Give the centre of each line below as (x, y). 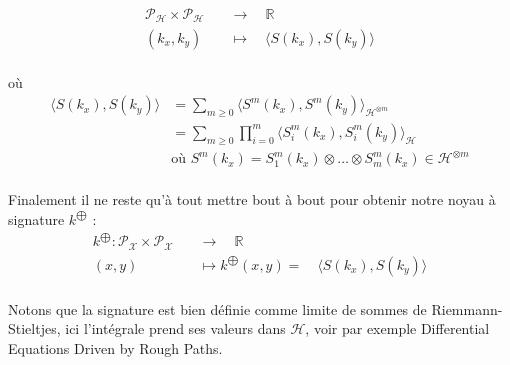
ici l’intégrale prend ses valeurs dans (175, 328)
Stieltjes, (34, 328)
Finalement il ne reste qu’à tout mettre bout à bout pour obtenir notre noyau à (252, 199)
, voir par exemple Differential (397, 328)
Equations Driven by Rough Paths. (115, 347)
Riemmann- (467, 308)
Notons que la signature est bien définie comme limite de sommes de (217, 308)
